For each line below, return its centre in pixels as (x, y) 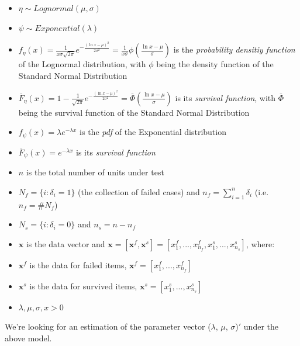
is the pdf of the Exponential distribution (153, 132)
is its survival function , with (225, 97)
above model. (28, 338)
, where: (260, 243)
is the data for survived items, (83, 286)
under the (261, 326)
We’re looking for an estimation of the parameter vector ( (108, 326)
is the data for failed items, (78, 264)
